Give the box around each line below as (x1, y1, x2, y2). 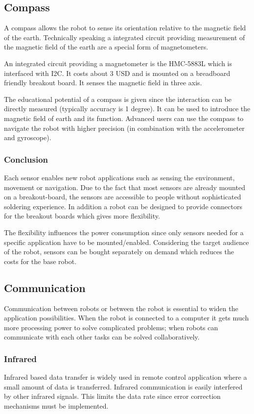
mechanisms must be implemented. (4, 400, 109, 411)
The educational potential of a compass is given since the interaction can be (4, 94, 232, 104)
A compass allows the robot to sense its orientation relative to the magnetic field (4, 23, 246, 33)
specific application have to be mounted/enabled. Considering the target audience (4, 237, 249, 247)
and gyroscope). (4, 132, 51, 143)
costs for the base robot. (4, 256, 77, 266)
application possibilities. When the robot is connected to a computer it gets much (4, 313, 249, 323)
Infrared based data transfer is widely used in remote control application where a (4, 372, 247, 382)
